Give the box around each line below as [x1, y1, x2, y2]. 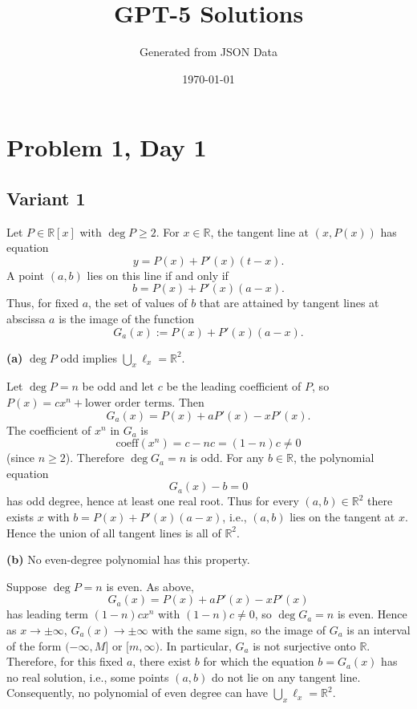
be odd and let [82, 378, 155, 395]
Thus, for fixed [6, 294, 79, 311]
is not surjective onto [253, 637, 356, 654]
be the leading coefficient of [166, 378, 302, 395]
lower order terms [85, 398, 172, 410]
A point [6, 266, 45, 283]
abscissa [6, 310, 46, 327]
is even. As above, [106, 577, 194, 594]
